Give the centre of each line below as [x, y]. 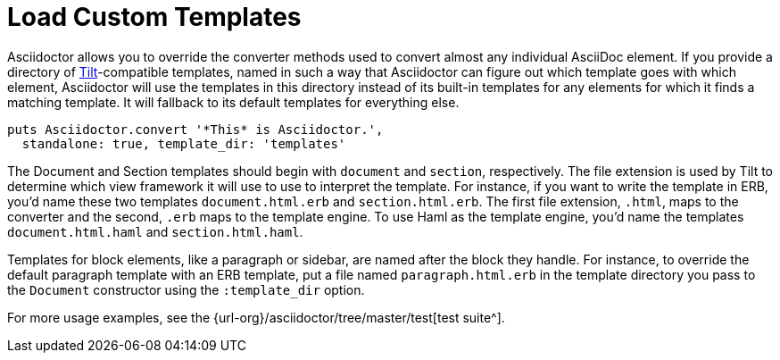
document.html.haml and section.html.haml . [155, 231]
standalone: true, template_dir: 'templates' [184, 143]
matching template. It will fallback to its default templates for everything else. [233, 102]
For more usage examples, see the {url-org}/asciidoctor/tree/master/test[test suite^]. [256, 317]
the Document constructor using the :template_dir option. [186, 289]
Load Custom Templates [154, 17]
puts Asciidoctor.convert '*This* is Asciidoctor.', [195, 129]
